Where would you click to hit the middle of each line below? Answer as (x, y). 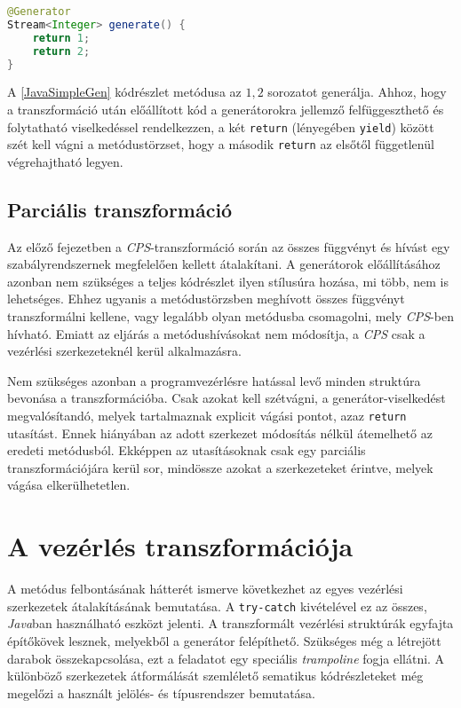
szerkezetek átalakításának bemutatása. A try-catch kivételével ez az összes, (217, 606)
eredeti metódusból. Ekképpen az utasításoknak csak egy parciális (187, 450)
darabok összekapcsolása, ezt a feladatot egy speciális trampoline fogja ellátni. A (226, 658)
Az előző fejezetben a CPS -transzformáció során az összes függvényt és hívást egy (229, 246)
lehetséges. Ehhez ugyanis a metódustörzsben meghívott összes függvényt (206, 299)
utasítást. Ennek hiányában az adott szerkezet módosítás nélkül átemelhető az (220, 433)
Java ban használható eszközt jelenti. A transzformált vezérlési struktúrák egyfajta (230, 623)
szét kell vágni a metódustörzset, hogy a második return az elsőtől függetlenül (221, 144)
